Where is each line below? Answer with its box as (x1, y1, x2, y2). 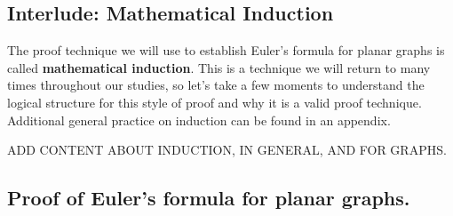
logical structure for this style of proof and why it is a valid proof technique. (7, 92, 422, 111)
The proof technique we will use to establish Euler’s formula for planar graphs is (7, 41, 445, 60)
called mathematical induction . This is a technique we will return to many (7, 58, 431, 76)
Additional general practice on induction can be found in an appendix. (7, 110, 391, 129)
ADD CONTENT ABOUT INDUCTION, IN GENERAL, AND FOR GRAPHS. (7, 140, 447, 159)
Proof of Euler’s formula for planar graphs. (7, 184, 410, 212)
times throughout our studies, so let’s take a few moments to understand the (7, 76, 425, 94)
